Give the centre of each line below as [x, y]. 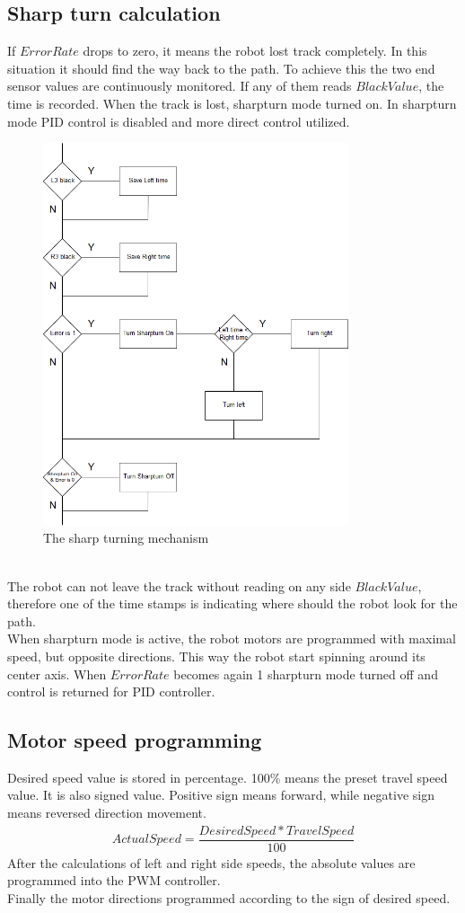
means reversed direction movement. [107, 813]
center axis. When [57, 674]
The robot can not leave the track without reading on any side [179, 585]
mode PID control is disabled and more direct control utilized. [179, 121]
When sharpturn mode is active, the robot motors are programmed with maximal [232, 638]
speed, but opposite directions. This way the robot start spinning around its [216, 656]
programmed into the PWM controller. [114, 880]
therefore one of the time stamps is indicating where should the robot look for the [232, 603]
